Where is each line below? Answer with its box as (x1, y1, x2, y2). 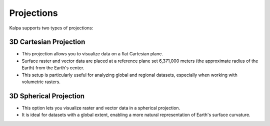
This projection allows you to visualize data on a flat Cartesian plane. (21, 51, 163, 57)
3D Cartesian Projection (9, 38, 85, 46)
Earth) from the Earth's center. (21, 65, 84, 71)
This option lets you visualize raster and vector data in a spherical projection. (21, 105, 180, 111)
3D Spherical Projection (9, 92, 85, 100)
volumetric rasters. (21, 79, 61, 85)
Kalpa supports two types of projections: (9, 25, 93, 31)
